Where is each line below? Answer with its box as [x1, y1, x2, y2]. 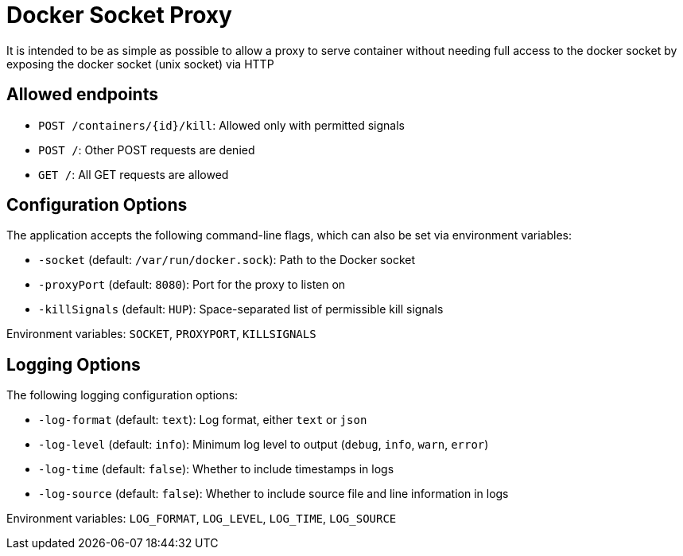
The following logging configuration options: [6, 388, 239, 402]
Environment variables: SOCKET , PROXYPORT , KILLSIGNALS [6, 327, 316, 341]
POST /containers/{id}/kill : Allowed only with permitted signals [38, 118, 406, 132]
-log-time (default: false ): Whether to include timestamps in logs [38, 462, 394, 476]
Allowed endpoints [6, 84, 158, 105]
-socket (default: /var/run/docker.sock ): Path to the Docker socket [38, 253, 416, 267]
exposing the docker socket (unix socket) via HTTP [6, 56, 274, 71]
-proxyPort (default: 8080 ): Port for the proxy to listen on [38, 278, 346, 292]
